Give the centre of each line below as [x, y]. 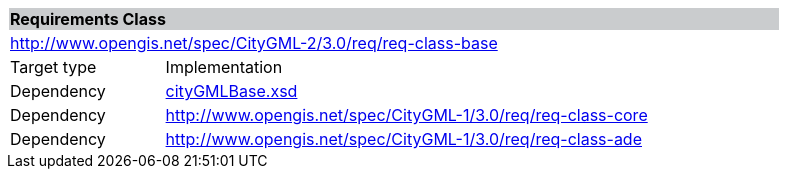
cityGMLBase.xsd [231, 91]
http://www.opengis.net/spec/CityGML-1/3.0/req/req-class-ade [403, 139]
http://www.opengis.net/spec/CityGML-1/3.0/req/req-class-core [406, 115]
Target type [53, 67]
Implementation [224, 67]
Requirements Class [88, 19]
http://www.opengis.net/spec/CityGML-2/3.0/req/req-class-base [254, 43]
